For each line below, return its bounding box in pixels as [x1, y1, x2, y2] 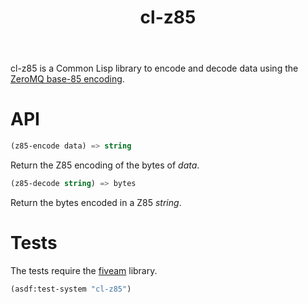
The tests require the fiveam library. [10, 264, 158, 276]
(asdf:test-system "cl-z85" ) [10, 284, 132, 294]
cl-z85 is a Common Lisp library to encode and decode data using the [10, 62, 299, 75]
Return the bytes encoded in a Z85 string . [10, 196, 182, 208]
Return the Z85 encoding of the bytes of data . [10, 159, 200, 171]
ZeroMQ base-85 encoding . [10, 73, 125, 85]
